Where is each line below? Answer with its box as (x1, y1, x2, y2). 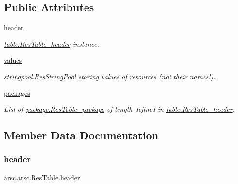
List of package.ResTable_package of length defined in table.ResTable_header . (4, 104, 235, 114)
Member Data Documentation (4, 128, 159, 143)
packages (4, 87, 30, 98)
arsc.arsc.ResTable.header (4, 172, 80, 182)
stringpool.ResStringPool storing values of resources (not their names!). (4, 71, 216, 81)
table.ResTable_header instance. (4, 38, 99, 49)
